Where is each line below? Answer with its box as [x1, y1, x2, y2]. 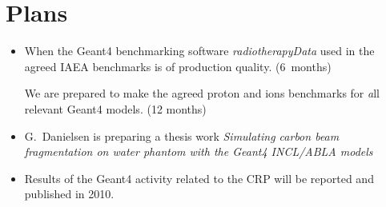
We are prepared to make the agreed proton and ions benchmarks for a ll [24, 85, 380, 102]
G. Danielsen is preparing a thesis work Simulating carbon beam [24, 127, 340, 144]
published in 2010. [24, 185, 115, 202]
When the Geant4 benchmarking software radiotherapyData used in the [24, 42, 375, 59]
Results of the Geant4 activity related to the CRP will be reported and [24, 169, 374, 186]
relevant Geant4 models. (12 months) [24, 100, 207, 117]
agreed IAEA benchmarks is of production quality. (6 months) [24, 58, 332, 74]
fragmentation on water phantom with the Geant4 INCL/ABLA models [24, 143, 373, 160]
